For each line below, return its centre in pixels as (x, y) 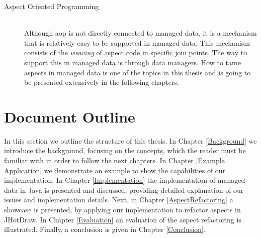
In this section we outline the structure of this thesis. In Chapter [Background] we (130, 140)
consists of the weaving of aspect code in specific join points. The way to (136, 52)
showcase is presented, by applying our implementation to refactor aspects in (122, 210)
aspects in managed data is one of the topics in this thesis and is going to (138, 72)
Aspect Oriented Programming (52, 6)
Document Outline (70, 116)
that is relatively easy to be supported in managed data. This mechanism (137, 42)
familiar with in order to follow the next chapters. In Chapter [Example (114, 160)
